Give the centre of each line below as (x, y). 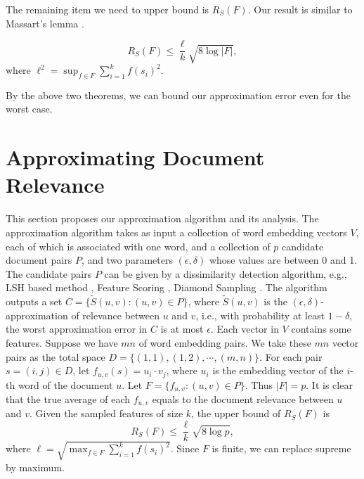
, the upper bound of (236, 413)
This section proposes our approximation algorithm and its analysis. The (162, 218)
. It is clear (329, 384)
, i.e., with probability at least (260, 315)
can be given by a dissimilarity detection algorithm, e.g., (226, 273)
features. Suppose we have (62, 342)
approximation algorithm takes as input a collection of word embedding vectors (176, 232)
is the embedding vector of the (278, 370)
